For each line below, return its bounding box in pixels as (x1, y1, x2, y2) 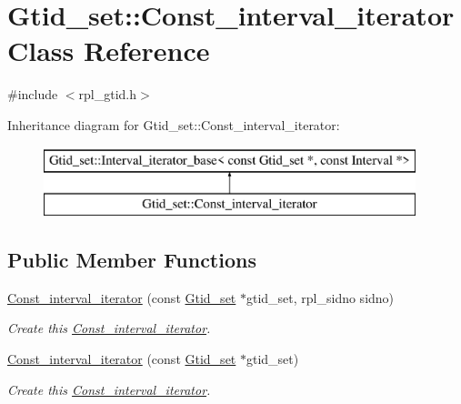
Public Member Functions (7, 246, 256, 274)
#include (7, 85, 58, 104)
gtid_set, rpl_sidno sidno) (246, 288, 395, 307)
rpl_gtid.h (78, 85, 137, 104)
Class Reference (7, 32, 210, 69)
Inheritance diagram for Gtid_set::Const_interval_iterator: (7, 115, 340, 134)
